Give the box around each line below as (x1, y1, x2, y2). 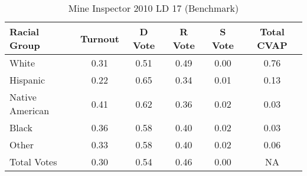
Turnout (80, 31, 119, 45)
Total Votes (9, 155, 57, 168)
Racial (9, 25, 40, 38)
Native (9, 90, 37, 104)
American (9, 104, 50, 117)
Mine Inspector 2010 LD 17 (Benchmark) (68, 1, 239, 15)
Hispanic (9, 73, 45, 87)
